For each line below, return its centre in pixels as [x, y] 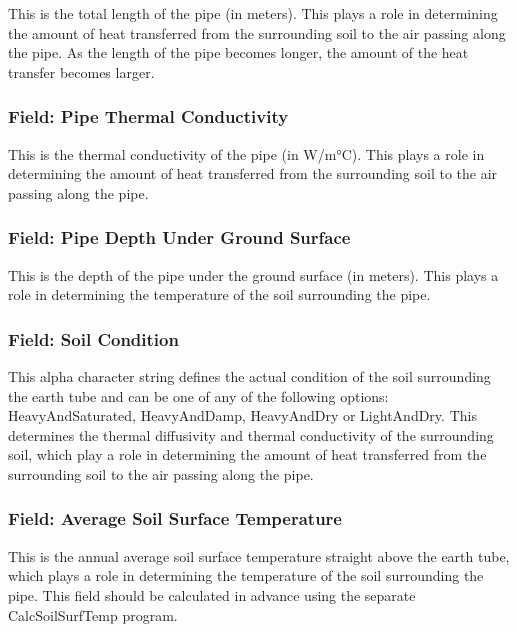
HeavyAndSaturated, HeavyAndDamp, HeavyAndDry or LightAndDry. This [242, 415]
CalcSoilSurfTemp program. [93, 614]
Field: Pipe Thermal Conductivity [148, 116]
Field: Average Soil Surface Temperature [175, 518]
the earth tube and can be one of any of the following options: [198, 395]
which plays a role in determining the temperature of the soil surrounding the [246, 575]
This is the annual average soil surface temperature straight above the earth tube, [259, 555]
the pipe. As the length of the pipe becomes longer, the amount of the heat [238, 52]
